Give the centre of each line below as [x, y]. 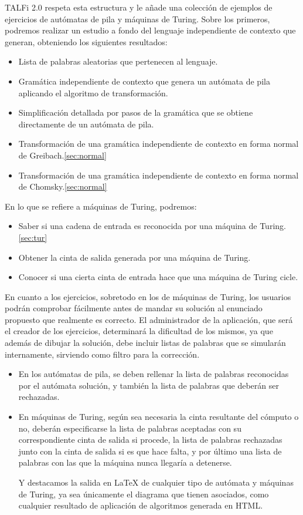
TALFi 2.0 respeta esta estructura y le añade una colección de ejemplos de [139, 7]
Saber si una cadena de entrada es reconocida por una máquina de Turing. [152, 226]
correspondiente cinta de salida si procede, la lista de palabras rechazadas [150, 440]
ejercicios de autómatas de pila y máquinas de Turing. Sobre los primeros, [137, 18]
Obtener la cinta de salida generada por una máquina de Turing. [135, 257]
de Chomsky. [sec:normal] [63, 186]
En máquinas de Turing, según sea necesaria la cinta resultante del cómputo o [159, 417]
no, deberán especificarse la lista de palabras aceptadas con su [130, 428]
